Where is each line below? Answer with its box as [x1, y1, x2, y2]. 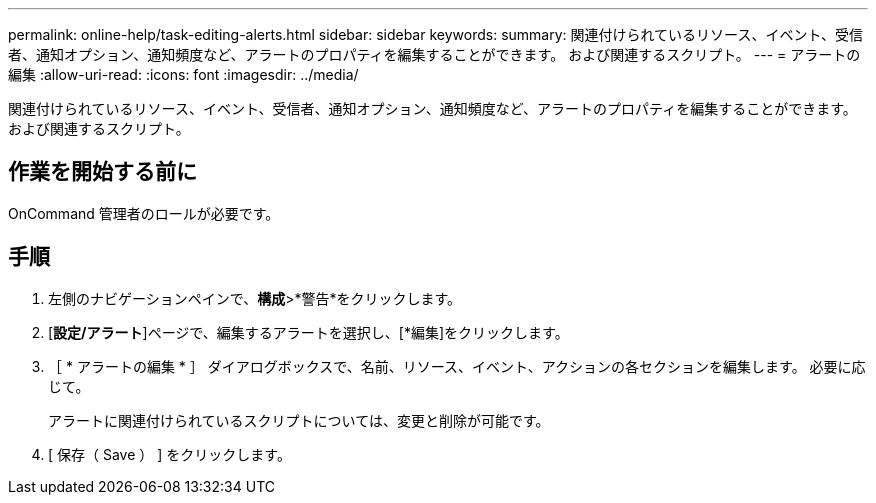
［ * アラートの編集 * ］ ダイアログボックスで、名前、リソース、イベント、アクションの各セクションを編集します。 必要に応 [48, 357, 866, 375]
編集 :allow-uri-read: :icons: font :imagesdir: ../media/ [8, 66, 359, 83]
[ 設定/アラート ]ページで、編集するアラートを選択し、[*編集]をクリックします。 [48, 323, 569, 341]
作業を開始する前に [8, 159, 197, 185]
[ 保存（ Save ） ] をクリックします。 [48, 445, 291, 463]
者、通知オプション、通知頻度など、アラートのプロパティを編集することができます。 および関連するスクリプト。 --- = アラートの [8, 46, 861, 63]
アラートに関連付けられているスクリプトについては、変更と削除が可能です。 [48, 411, 550, 429]
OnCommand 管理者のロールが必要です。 [8, 204, 280, 222]
